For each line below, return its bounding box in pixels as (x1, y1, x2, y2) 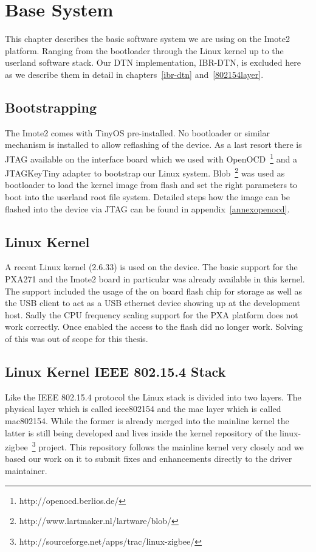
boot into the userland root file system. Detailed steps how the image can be (5, 190, 290, 203)
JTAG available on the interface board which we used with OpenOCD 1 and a (5, 150, 297, 165)
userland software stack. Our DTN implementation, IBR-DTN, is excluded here (5, 56, 301, 69)
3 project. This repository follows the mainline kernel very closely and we (32, 439, 304, 453)
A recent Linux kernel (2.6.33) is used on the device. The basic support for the (5, 260, 298, 273)
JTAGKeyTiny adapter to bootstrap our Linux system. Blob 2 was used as (5, 165, 285, 179)
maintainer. (5, 464, 47, 477)
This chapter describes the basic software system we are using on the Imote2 (5, 32, 290, 45)
